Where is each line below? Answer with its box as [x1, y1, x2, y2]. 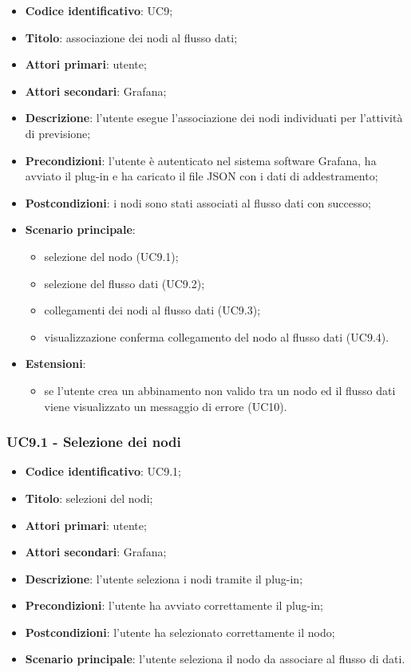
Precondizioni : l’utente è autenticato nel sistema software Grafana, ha [25, 152, 377, 168]
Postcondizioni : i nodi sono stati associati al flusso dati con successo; [25, 194, 371, 211]
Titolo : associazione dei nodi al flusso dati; [25, 29, 238, 45]
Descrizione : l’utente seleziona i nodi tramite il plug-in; [25, 570, 303, 587]
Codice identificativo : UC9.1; [25, 463, 181, 480]
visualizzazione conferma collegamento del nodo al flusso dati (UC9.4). [44, 328, 389, 345]
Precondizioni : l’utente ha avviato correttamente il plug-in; [25, 597, 323, 614]
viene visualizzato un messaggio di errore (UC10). [44, 397, 287, 414]
